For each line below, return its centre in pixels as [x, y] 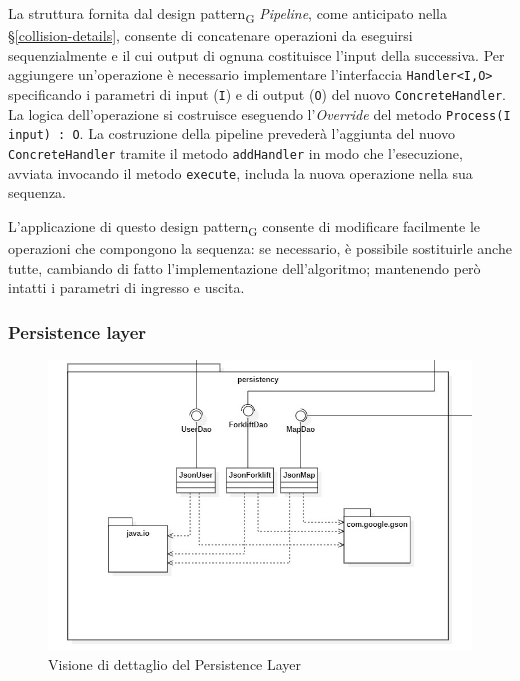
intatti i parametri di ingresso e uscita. [126, 287]
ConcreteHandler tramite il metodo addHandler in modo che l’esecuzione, [235, 152]
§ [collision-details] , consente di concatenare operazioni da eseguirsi [210, 35]
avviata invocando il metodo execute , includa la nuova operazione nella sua [240, 172]
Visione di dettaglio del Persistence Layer [175, 663]
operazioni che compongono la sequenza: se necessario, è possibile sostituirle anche [260, 247]
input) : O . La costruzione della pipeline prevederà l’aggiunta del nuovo [231, 133]
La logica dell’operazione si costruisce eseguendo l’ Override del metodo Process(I [259, 113]
